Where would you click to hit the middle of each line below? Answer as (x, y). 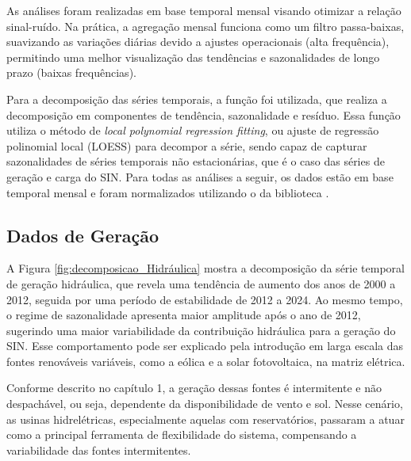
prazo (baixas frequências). (71, 72)
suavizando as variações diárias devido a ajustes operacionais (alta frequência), (198, 42)
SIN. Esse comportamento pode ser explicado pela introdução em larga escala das (205, 346)
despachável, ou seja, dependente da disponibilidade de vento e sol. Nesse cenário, (205, 404)
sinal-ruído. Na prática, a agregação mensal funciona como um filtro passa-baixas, (205, 26)
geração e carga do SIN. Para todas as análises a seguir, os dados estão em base (200, 176)
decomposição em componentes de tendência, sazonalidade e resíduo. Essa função (204, 114)
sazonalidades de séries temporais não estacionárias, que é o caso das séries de (196, 161)
